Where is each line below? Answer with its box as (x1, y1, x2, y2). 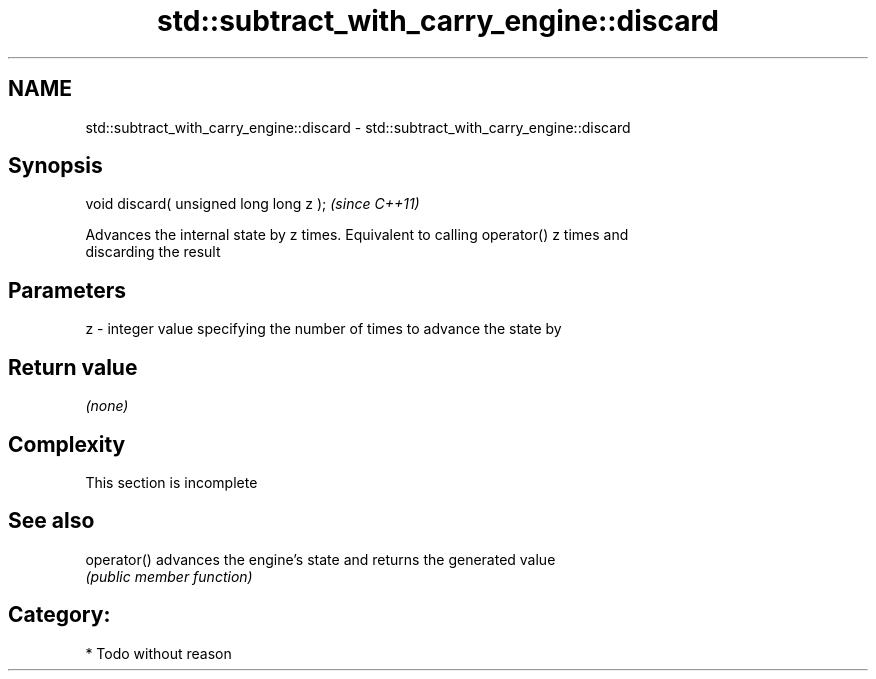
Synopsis (8, 153, 103, 179)
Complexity (8, 431, 126, 457)
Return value (8, 354, 138, 380)
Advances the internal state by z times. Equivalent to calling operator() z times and (85, 226, 629, 244)
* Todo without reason (85, 644, 232, 662)
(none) (85, 397, 129, 415)
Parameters (8, 277, 126, 303)
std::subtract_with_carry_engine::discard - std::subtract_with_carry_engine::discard (85, 118, 631, 136)
